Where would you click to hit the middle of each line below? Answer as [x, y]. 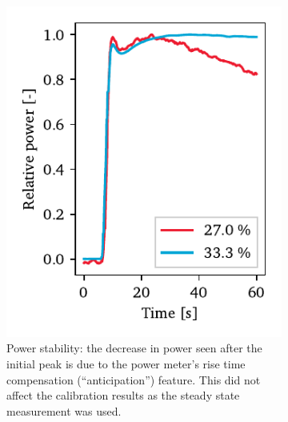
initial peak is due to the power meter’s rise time [126, 363]
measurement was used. [64, 410]
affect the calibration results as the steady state [123, 395]
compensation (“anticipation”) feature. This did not [134, 379]
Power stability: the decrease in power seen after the [134, 348]
